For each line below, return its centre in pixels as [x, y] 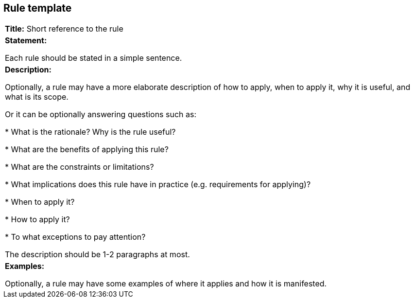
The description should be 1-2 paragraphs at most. [97, 255]
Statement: [26, 41]
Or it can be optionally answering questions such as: [101, 115]
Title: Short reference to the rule [64, 29]
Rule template [38, 8]
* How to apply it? [37, 220]
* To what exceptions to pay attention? [75, 237]
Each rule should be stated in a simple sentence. [94, 58]
